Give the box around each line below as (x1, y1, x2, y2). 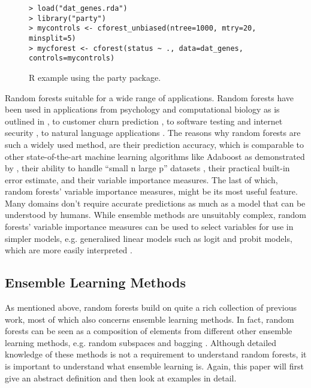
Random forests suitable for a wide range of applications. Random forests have (5, 91, 294, 104)
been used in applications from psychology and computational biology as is (5, 103, 280, 116)
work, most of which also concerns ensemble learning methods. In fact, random (5, 313, 294, 325)
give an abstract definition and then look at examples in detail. (5, 371, 237, 384)
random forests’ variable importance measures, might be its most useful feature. (5, 185, 298, 198)
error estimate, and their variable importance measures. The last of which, (5, 173, 278, 186)
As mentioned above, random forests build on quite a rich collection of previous (5, 301, 297, 314)
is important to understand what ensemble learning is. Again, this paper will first (5, 360, 304, 372)
